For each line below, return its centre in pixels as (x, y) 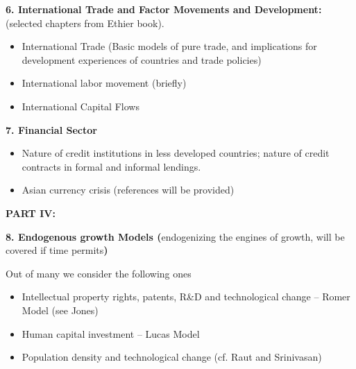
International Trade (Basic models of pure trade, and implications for (169, 46)
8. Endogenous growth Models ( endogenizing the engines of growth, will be (175, 236)
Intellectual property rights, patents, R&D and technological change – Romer (186, 297)
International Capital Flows (80, 106)
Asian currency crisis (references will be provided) (128, 190)
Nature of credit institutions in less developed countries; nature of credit (176, 153)
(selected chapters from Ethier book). (85, 23)
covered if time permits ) (57, 250)
